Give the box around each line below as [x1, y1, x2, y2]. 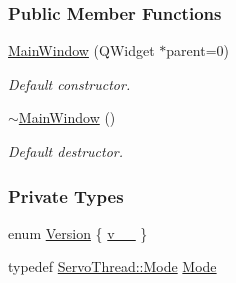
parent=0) [166, 40, 229, 61]
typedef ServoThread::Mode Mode [8, 256, 217, 277]
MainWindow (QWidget [8, 40, 155, 61]
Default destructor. [8, 141, 124, 161]
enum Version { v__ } [8, 222, 148, 243]
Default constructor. [8, 73, 131, 94]
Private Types [8, 183, 124, 208]
